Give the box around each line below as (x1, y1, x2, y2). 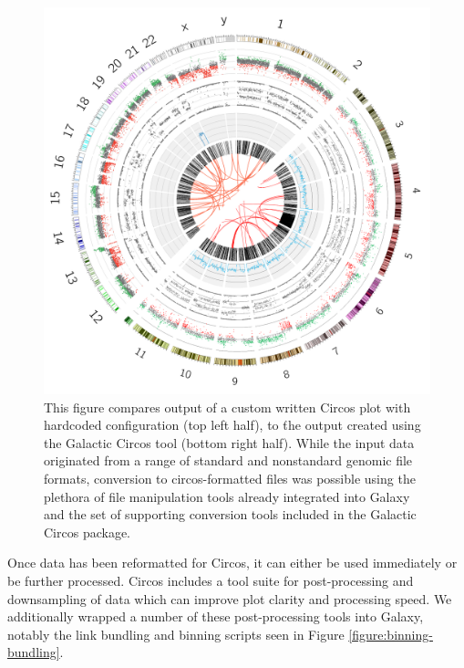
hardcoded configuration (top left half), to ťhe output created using (44, 415, 421, 434)
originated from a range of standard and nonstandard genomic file (44, 451, 413, 470)
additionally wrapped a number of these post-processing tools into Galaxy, (7, 607, 424, 626)
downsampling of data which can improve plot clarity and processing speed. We (7, 589, 452, 608)
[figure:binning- (348, 624, 433, 643)
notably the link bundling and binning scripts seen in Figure (7, 624, 345, 643)
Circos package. (44, 522, 130, 541)
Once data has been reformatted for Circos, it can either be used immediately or (7, 553, 458, 572)
